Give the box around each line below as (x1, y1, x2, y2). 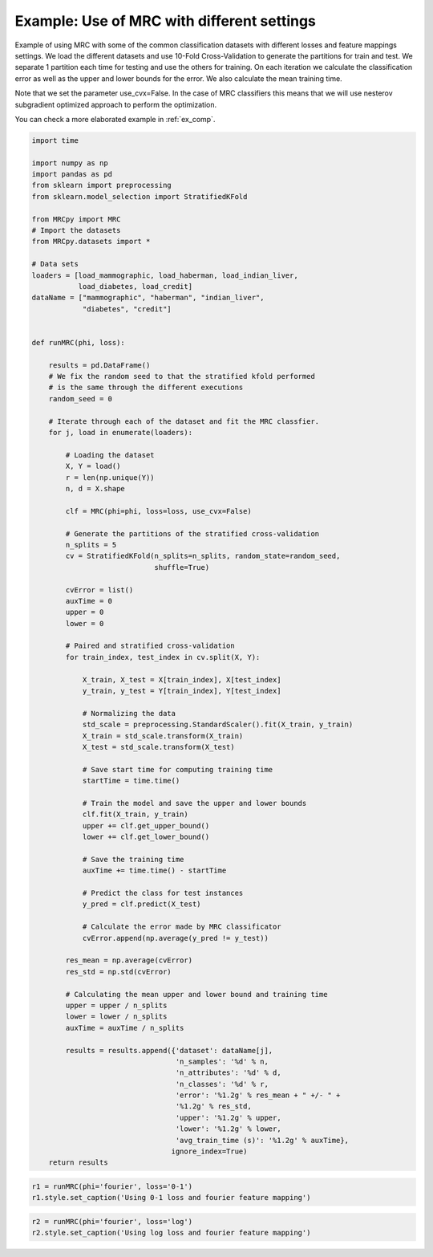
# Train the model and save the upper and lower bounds (82, 799, 307, 807)
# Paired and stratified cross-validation (65, 641, 236, 650)
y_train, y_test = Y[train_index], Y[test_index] (82, 686, 281, 696)
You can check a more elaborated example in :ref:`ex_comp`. (14, 114, 216, 124)
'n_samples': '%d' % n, (175, 1056, 269, 1066)
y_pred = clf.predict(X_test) (82, 900, 201, 909)
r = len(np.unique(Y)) (65, 473, 156, 482)
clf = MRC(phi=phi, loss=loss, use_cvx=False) (65, 506, 252, 515)
